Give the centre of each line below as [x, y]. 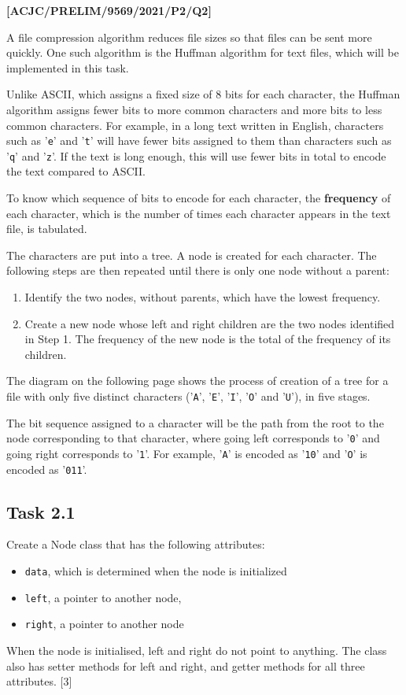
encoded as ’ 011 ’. [47, 469]
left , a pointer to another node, [103, 597]
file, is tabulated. [47, 229]
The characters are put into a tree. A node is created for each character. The [192, 255]
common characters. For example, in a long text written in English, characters [195, 125]
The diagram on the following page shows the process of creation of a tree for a [197, 381]
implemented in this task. [68, 67]
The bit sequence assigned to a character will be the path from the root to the [195, 422]
